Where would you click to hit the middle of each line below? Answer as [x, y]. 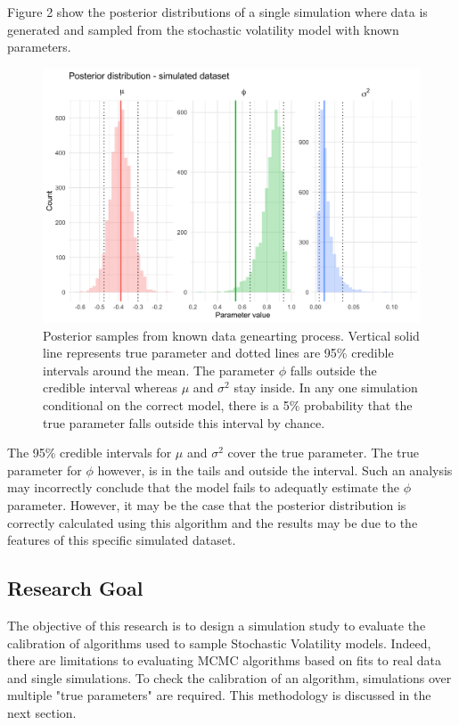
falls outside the [333, 370]
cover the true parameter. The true [323, 453]
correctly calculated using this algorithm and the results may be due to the [213, 522]
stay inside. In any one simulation [326, 387]
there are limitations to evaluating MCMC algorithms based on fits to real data [224, 660]
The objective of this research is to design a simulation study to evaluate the [217, 625]
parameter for [45, 470]
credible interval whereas [111, 387]
